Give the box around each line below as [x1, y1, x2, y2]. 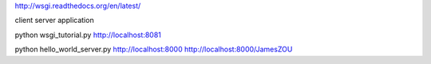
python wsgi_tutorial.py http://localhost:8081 [14, 30, 161, 40]
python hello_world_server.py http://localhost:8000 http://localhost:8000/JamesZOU [14, 44, 293, 55]
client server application [14, 16, 95, 25]
